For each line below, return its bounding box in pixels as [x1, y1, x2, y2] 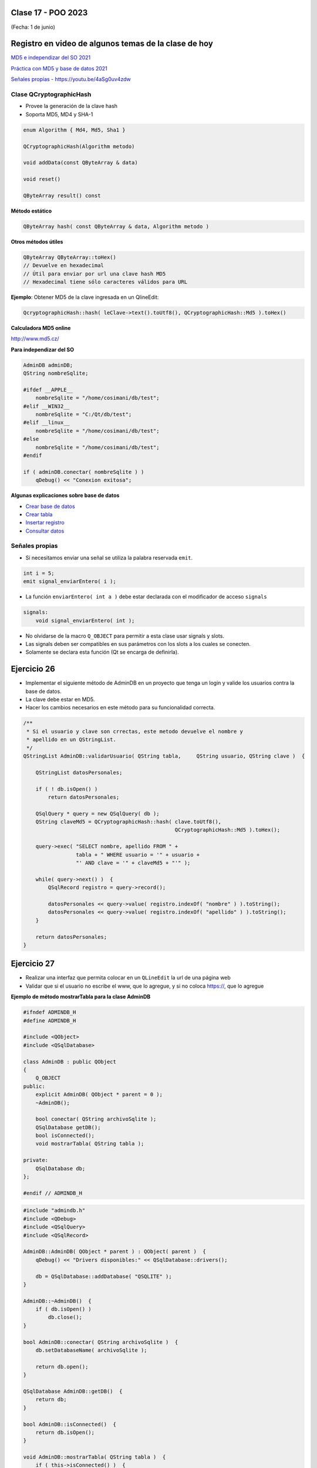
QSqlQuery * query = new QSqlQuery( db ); [35, 810, 160, 817]
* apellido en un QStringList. [26, 736, 117, 743]
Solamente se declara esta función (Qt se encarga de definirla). [25, 649, 179, 656]
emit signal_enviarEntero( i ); [23, 578, 117, 585]
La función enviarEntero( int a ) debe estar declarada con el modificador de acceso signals [25, 593, 267, 600]
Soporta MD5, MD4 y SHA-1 [25, 110, 93, 117]
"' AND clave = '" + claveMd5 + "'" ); [75, 860, 191, 866]
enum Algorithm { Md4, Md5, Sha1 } [23, 126, 126, 133]
